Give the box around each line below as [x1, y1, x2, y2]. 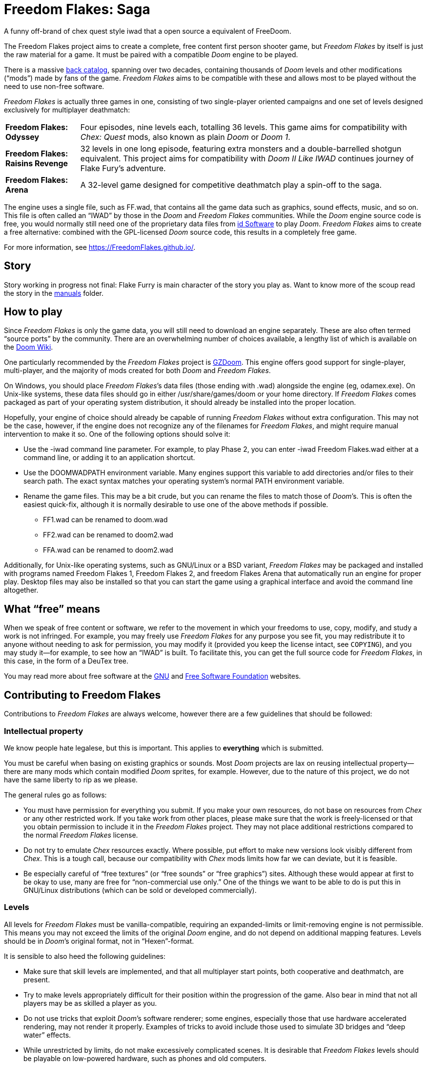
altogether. [4, 586, 39, 595]
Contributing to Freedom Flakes [4, 688, 161, 701]
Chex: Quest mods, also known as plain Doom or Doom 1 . [80, 132, 290, 142]
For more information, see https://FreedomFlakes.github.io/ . [4, 243, 196, 251]
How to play [4, 306, 62, 318]
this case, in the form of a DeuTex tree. [4, 657, 129, 666]
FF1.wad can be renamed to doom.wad [43, 515, 168, 524]
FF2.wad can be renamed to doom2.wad [43, 531, 173, 539]
